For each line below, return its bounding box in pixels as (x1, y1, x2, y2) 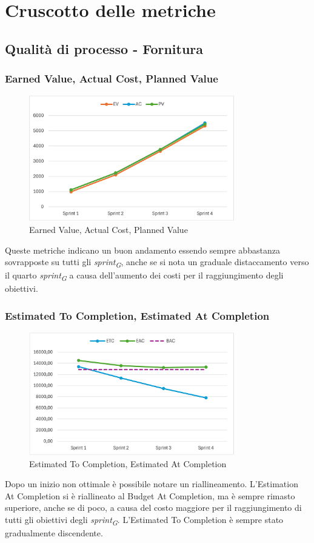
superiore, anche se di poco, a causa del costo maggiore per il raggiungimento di (5, 501, 302, 514)
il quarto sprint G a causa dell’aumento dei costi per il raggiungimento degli (5, 269, 284, 283)
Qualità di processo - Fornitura (5, 39, 204, 58)
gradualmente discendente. (5, 527, 103, 539)
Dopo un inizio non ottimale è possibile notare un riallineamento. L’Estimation (5, 477, 298, 490)
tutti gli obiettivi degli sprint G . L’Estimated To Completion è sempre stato (5, 513, 284, 527)
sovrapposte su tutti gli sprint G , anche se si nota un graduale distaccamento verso (5, 255, 309, 269)
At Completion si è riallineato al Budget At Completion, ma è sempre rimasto (5, 489, 295, 502)
